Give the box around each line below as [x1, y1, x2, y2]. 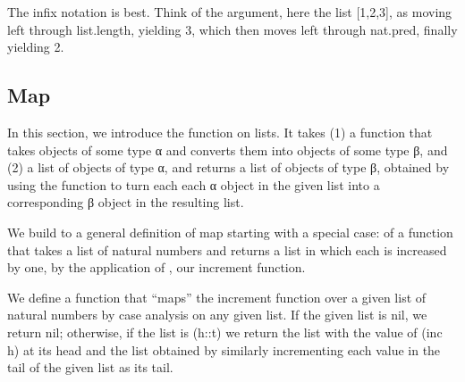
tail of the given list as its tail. [7, 358, 173, 377]
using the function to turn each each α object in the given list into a [7, 175, 380, 194]
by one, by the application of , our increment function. [7, 258, 306, 277]
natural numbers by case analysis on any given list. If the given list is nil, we [7, 305, 427, 324]
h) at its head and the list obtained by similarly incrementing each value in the [7, 340, 441, 359]
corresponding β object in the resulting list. [7, 193, 244, 212]
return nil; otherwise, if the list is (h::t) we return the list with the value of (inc [7, 322, 443, 341]
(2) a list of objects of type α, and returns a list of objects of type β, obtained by [7, 158, 450, 177]
